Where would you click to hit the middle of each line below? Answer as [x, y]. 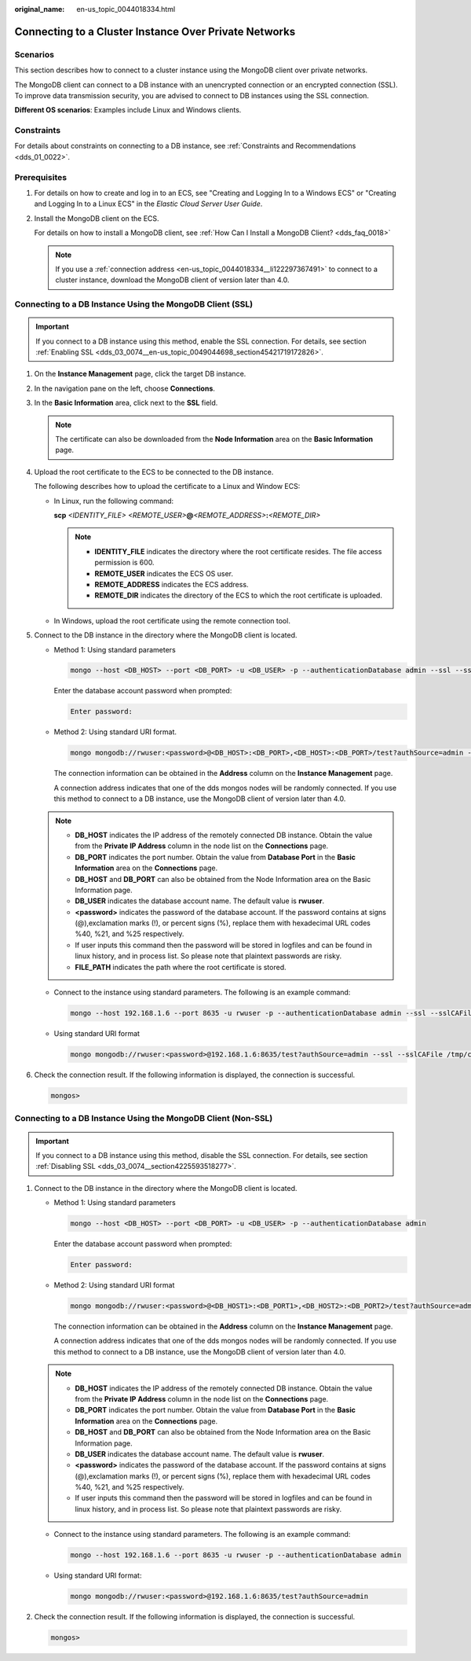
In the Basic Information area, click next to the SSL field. [126, 403]
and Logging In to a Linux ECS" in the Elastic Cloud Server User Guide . [148, 204]
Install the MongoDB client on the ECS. [97, 218]
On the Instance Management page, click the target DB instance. [140, 374]
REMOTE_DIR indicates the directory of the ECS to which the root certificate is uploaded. [238, 595]
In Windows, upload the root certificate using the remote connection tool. [172, 620]
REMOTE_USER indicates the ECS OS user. [164, 573]
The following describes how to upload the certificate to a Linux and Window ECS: [167, 487]
